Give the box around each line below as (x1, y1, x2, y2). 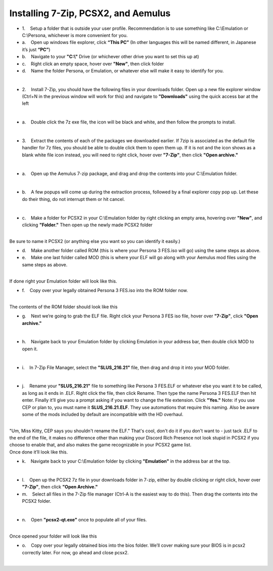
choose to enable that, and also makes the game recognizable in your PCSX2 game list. (9, 442, 192, 448)
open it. (22, 346, 38, 352)
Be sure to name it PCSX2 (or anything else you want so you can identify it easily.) (9, 238, 180, 244)
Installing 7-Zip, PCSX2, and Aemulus (9, 8, 171, 19)
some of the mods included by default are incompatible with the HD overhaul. (22, 411, 184, 417)
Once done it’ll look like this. (9, 448, 68, 455)
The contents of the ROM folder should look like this (9, 304, 118, 310)
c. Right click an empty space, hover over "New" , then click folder (22, 61, 164, 67)
